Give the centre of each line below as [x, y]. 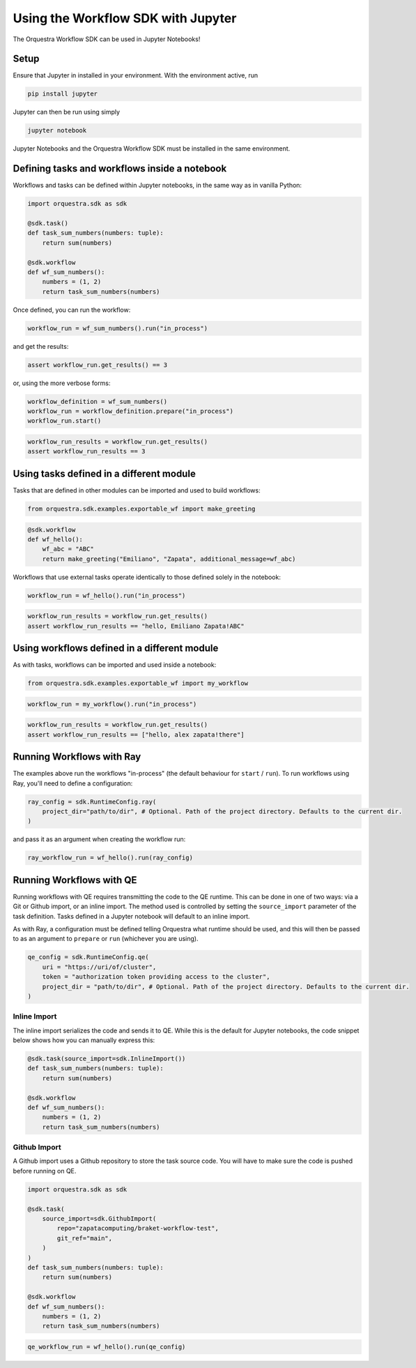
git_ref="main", [85, 1238]
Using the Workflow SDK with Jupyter [125, 18]
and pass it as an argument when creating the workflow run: [99, 839]
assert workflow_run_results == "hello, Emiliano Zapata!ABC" [136, 626]
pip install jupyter [62, 94]
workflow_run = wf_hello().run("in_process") [107, 595]
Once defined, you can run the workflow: [72, 310]
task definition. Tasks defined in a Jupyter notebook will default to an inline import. [131, 916]
